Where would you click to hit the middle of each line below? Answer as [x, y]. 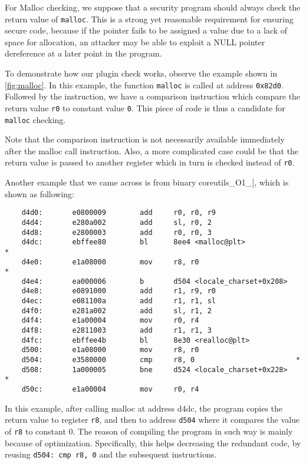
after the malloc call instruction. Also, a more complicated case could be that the [152, 150]
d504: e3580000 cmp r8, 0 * [161, 360]
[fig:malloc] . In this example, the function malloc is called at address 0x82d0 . [144, 84]
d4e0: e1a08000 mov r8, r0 [110, 262]
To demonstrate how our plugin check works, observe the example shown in [141, 73]
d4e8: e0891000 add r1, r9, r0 [119, 291]
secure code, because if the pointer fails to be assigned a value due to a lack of [146, 30]
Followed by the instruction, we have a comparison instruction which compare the [153, 96]
